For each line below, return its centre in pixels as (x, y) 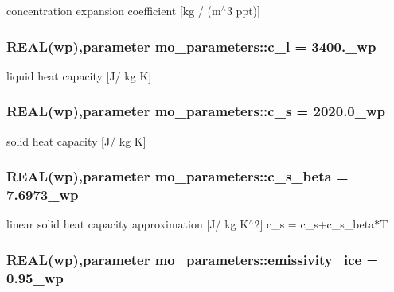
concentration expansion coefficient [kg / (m (114, 10)
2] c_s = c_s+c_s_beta (314, 224)
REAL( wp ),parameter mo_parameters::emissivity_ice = (193, 259)
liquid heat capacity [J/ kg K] (79, 75)
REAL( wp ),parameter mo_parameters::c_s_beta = (177, 176)
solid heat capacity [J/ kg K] (76, 140)
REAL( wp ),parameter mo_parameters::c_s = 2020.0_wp (196, 111)
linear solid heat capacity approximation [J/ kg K (128, 224)
